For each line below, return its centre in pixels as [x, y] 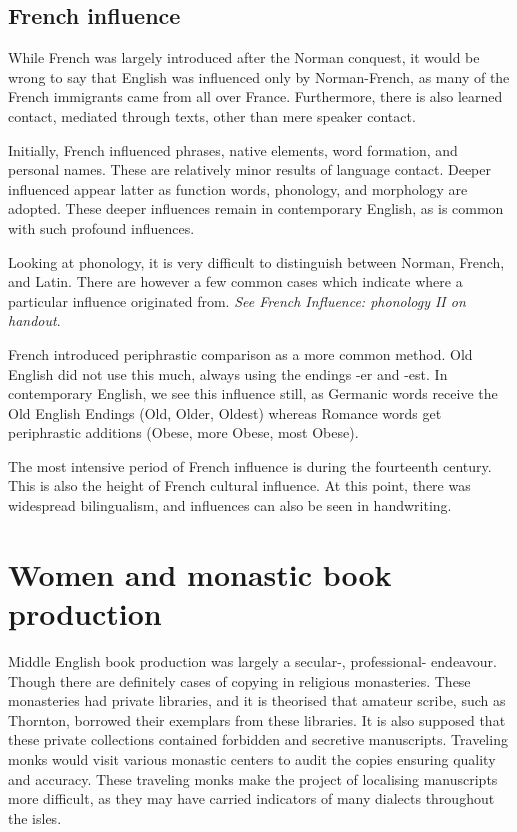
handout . [34, 320]
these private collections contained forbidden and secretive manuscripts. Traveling [258, 739]
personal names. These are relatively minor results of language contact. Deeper [249, 169]
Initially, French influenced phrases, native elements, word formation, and [233, 149]
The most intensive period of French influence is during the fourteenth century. [250, 465]
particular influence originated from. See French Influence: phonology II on [237, 300]
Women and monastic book [200, 573]
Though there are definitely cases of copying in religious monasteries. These [239, 680]
